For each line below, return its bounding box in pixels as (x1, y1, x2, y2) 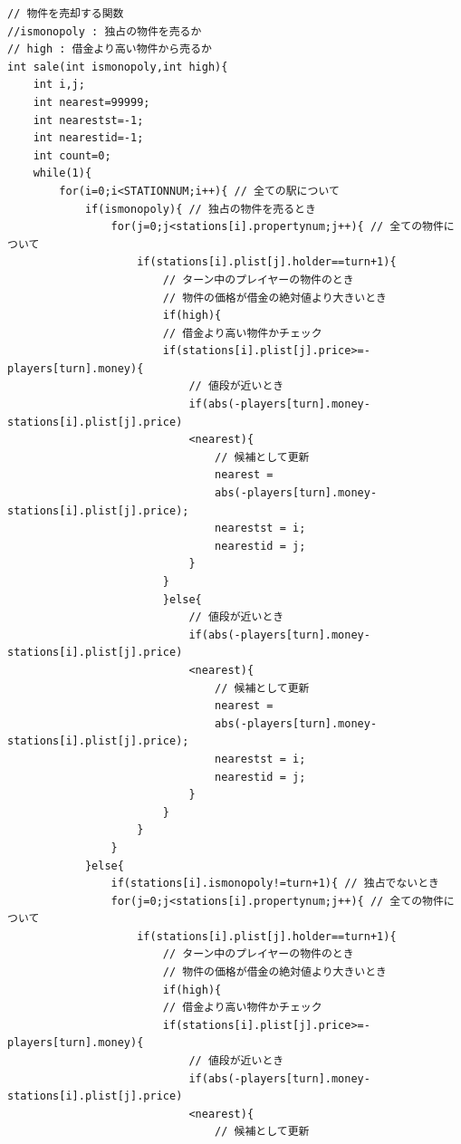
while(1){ (33, 167, 92, 180)
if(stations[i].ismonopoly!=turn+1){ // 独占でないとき (110, 877, 439, 890)
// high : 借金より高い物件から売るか (7, 43, 212, 56)
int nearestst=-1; (33, 113, 144, 127)
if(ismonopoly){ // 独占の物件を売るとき (84, 202, 316, 216)
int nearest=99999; (33, 95, 150, 109)
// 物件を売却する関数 (7, 7, 124, 20)
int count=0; (33, 149, 111, 162)
